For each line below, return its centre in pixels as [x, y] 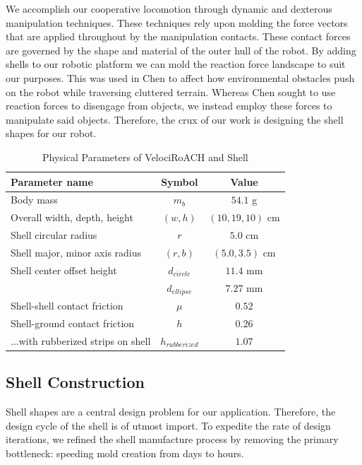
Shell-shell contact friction [67, 306]
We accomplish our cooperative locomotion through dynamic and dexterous [169, 8]
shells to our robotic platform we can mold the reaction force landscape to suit [176, 64]
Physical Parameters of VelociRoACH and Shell [145, 157]
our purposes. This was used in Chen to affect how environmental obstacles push [180, 77]
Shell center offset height [64, 270]
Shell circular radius [54, 235]
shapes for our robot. [51, 133]
